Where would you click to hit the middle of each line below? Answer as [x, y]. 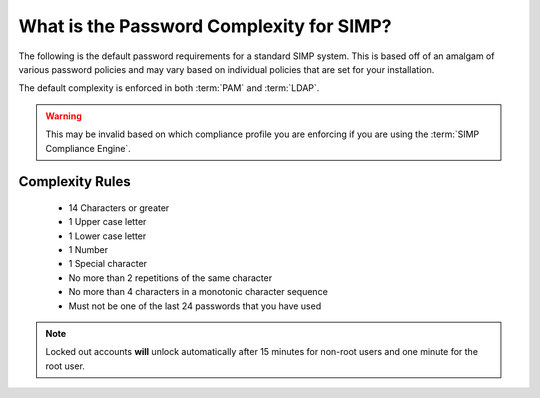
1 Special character [108, 264]
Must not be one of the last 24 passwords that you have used [195, 306]
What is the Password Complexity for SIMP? [205, 26]
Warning [63, 116]
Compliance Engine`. [88, 148]
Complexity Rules [75, 181]
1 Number [88, 250]
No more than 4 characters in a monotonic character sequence [198, 292]
